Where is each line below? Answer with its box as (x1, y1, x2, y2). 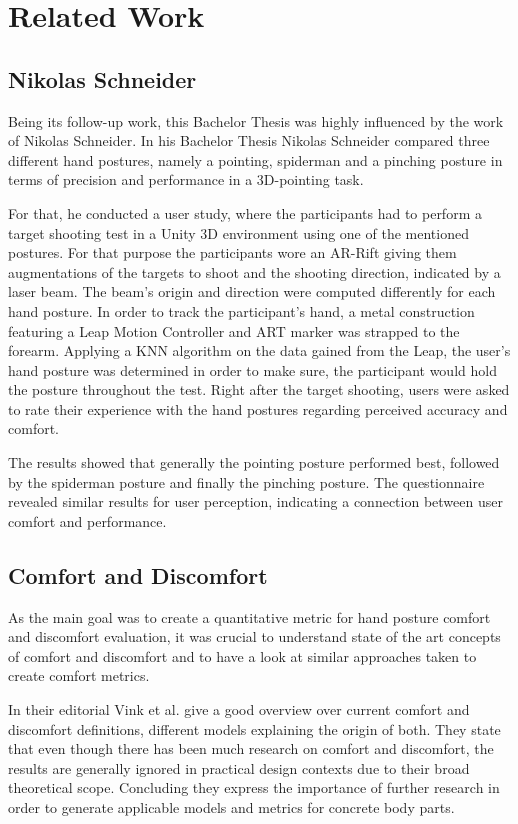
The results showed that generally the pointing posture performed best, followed (8, 452, 500, 473)
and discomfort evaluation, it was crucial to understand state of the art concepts (8, 626, 501, 647)
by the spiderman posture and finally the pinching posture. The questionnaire (8, 471, 485, 492)
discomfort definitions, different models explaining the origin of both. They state (8, 718, 501, 739)
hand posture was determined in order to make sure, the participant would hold (8, 359, 497, 380)
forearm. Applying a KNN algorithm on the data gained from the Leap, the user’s (8, 340, 511, 361)
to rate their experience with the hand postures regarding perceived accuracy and (8, 398, 508, 419)
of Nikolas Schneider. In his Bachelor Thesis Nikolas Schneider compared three (8, 130, 490, 151)
